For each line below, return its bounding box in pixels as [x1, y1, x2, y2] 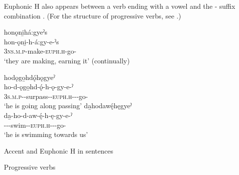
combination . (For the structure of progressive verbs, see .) [4, 10, 181, 20]
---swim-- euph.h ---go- [4, 119, 66, 130]
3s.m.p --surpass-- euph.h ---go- [4, 91, 88, 101]
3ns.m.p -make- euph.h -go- [4, 46, 77, 56]
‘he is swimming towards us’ [4, 129, 88, 139]
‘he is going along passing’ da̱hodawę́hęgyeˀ [4, 100, 132, 111]
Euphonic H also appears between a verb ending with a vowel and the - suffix [4, 1, 236, 11]
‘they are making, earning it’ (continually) [4, 55, 130, 65]
